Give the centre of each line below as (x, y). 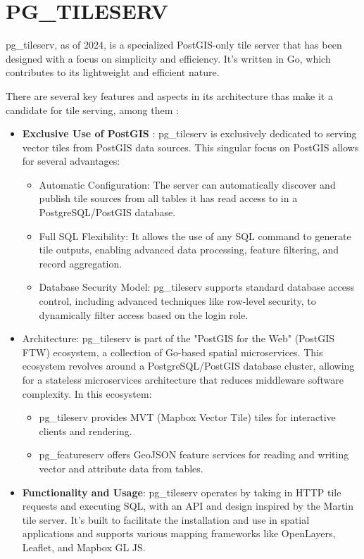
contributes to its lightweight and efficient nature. (113, 72)
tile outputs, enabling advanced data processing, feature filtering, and (189, 250)
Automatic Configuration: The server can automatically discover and (187, 184)
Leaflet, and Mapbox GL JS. (84, 547)
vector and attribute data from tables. (121, 468)
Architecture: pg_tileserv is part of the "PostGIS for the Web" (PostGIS (178, 338)
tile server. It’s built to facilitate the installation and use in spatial (166, 519)
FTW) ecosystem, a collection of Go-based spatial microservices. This (172, 352)
